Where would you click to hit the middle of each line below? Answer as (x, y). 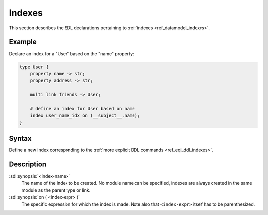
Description (28, 164)
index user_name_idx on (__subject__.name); (85, 116)
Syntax (20, 138)
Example (23, 42)
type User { (34, 67)
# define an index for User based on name (82, 108)
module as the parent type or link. (56, 190)
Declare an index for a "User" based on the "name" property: (71, 54)
